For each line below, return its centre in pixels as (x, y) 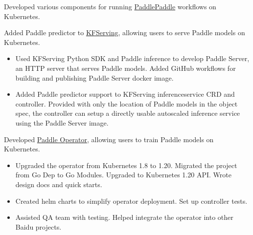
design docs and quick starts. (59, 184)
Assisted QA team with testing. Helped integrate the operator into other (124, 217)
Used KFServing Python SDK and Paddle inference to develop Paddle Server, (132, 58)
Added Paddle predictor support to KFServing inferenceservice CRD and (125, 94)
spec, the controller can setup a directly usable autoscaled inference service (128, 113)
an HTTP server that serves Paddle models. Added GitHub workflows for (126, 68)
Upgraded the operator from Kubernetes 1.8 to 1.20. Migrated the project (126, 165)
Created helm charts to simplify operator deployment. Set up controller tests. (131, 201)
